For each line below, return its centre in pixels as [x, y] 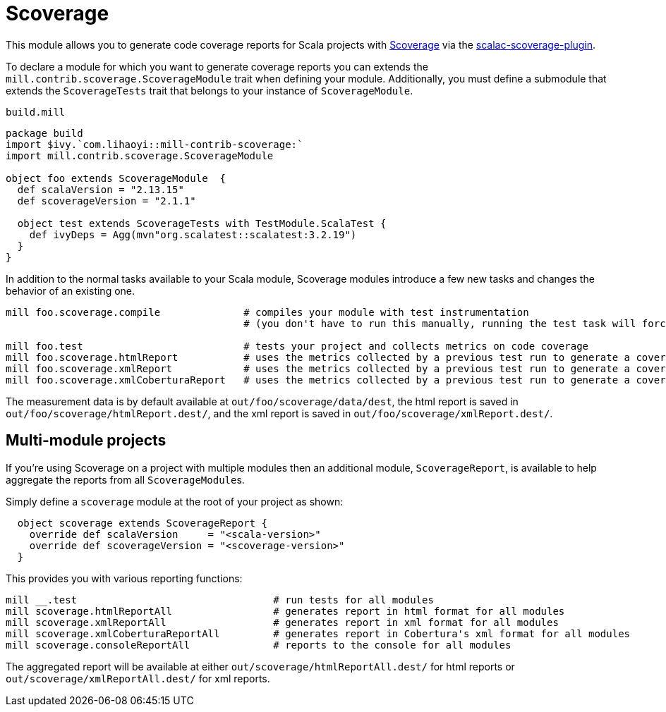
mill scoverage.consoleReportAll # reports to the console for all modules [259, 645]
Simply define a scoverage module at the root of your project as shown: [175, 501]
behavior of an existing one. [71, 290]
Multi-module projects [86, 441]
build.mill [36, 112]
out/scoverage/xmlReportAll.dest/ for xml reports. [138, 678]
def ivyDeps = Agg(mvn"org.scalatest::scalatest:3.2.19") [193, 234]
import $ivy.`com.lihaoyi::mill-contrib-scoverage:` [155, 144]
